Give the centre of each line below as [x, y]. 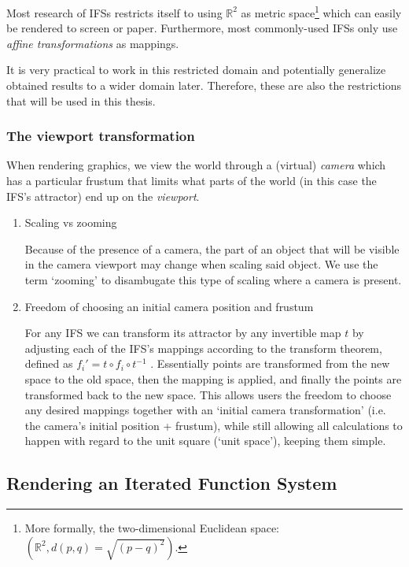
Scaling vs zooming [71, 222]
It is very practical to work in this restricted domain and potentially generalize [196, 70]
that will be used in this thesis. [81, 100]
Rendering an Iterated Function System [172, 483]
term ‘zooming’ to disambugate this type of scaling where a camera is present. [213, 280]
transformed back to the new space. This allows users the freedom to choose [208, 394]
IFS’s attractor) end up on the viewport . [103, 196]
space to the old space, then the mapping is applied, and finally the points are [213, 378]
